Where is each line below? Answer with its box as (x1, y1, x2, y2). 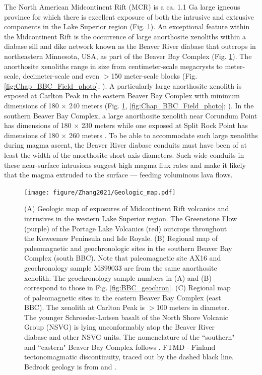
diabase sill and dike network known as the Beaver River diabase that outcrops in (4, 41, 256, 51)
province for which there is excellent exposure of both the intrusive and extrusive (4, 11, 254, 22)
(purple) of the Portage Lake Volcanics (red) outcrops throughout (24, 223, 227, 233)
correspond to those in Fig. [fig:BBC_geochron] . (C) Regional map (24, 282, 231, 293)
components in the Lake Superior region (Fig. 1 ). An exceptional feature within (4, 21, 250, 32)
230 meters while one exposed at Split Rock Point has (81, 120, 248, 131)
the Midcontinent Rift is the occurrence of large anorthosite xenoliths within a (4, 31, 246, 41)
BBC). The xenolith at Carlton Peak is (24, 302, 145, 312)
